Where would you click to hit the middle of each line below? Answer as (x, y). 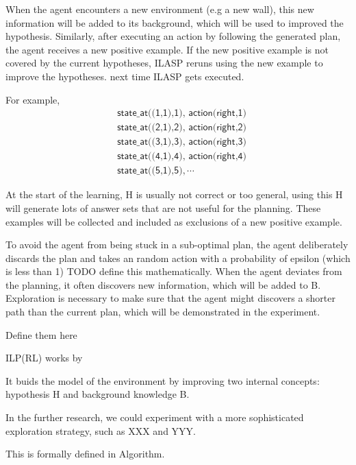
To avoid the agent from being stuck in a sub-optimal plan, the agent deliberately (177, 245)
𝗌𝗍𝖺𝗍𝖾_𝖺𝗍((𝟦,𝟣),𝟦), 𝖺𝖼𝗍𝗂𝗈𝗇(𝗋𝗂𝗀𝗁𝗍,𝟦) (182, 157)
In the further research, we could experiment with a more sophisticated (155, 417)
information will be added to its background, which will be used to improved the (175, 22)
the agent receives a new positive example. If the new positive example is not (167, 49)
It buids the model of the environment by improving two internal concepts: (163, 380)
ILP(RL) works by (44, 358)
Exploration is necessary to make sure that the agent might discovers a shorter (170, 298)
